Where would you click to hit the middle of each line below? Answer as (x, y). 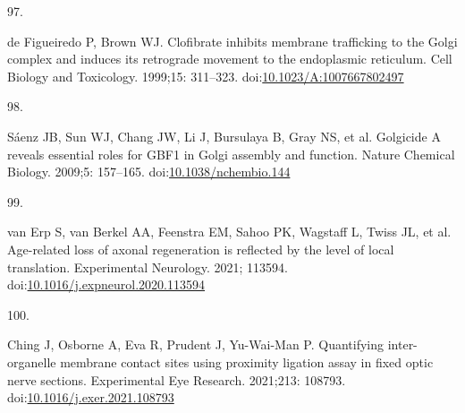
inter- (402, 344)
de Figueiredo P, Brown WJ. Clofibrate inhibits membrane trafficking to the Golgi (232, 41)
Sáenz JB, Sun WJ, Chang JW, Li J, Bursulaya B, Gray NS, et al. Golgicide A (224, 136)
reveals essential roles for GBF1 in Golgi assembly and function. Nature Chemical (231, 154)
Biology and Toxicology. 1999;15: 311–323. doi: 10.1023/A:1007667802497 (206, 76)
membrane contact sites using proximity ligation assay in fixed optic (247, 361)
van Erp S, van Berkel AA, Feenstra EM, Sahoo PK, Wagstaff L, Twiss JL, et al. (229, 232)
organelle (32, 361)
